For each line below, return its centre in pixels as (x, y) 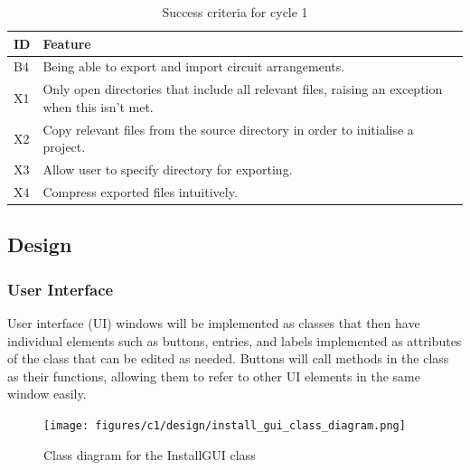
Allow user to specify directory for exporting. (168, 169)
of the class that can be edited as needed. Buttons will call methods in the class (228, 358)
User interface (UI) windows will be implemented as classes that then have (214, 323)
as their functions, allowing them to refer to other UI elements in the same (214, 376)
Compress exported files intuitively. (140, 192)
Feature (67, 43)
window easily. (47, 394)
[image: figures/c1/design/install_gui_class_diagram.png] (225, 426)
